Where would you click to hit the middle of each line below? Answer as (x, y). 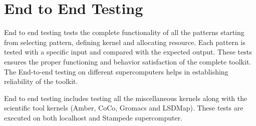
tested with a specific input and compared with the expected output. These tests (128, 52)
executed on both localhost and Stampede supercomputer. (93, 117)
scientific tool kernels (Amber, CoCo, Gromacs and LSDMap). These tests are (124, 108)
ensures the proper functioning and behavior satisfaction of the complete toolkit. (128, 61)
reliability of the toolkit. (41, 81)
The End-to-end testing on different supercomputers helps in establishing (116, 71)
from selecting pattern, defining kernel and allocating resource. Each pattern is (125, 42)
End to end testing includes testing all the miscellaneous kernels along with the (126, 98)
